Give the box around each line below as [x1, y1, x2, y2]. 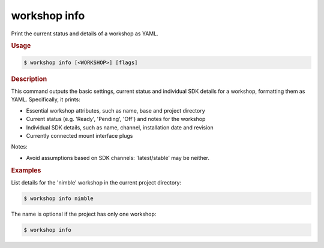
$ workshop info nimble [23, 195, 94, 202]
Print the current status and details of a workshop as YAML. [11, 30, 158, 37]
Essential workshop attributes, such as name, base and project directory [26, 107, 205, 114]
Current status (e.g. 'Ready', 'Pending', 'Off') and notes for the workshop [26, 116, 206, 123]
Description [11, 75, 47, 83]
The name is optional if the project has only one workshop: [11, 210, 157, 217]
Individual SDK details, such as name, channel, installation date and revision [26, 123, 214, 131]
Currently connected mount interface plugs [26, 132, 133, 139]
